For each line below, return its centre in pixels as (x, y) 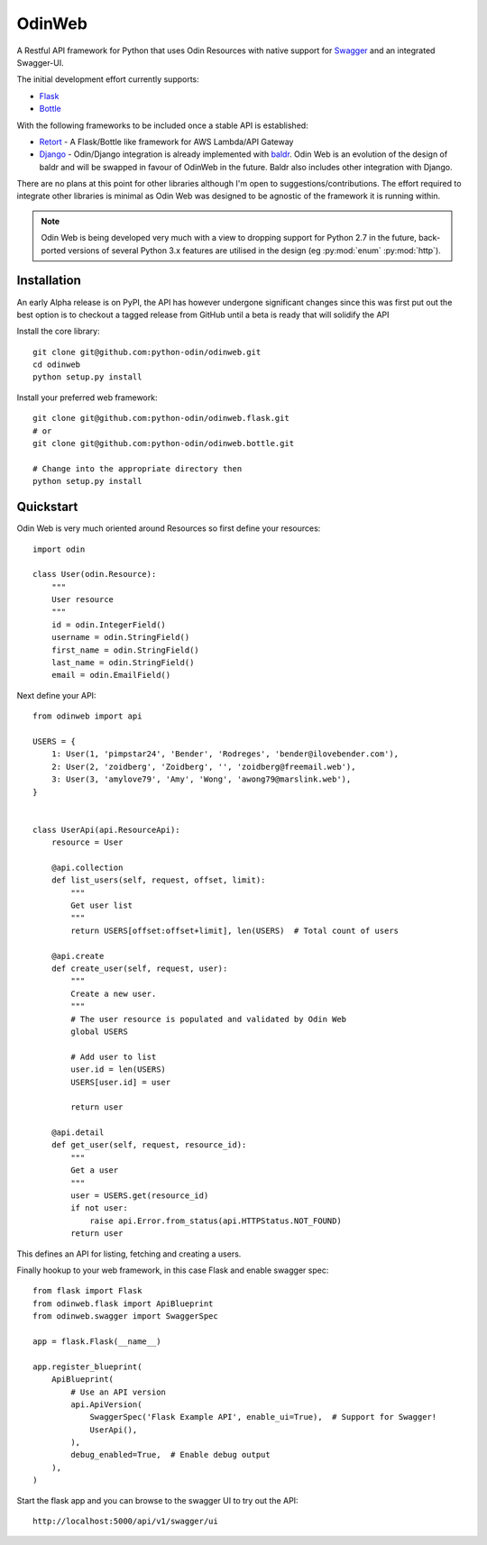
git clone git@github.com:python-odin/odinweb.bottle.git (164, 443)
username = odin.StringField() (120, 637)
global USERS (99, 1031)
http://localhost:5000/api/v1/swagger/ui (125, 1522)
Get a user (95, 1170)
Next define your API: (56, 695)
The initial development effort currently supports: (108, 79)
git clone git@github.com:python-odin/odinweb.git (147, 352)
